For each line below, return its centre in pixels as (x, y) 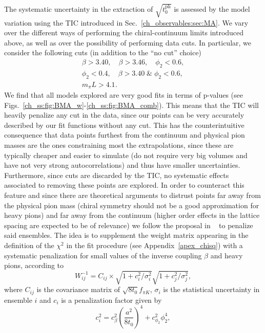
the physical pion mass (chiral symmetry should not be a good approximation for (132, 205)
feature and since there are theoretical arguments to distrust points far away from (132, 195)
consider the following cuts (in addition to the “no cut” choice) (103, 52)
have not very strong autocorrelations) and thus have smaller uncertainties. (122, 165)
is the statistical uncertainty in (211, 289)
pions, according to (34, 265)
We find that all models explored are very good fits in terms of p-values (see (124, 95)
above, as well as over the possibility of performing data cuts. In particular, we (128, 42)
